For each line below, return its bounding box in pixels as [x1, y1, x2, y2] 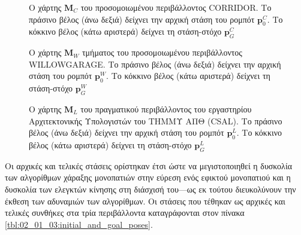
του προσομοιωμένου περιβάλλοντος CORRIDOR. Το [80, 1, 272, 13]
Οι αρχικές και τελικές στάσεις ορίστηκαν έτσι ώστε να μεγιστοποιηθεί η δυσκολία [5, 159, 293, 172]
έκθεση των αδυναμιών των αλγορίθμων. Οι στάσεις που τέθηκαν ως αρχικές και [5, 194, 285, 207]
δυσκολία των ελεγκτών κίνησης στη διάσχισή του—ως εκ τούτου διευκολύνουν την [5, 182, 296, 195]
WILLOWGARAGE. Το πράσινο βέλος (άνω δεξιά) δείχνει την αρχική [29, 57, 281, 70]
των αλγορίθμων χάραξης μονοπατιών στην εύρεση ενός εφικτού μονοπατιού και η [5, 171, 291, 184]
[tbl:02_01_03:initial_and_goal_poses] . [5, 218, 153, 230]
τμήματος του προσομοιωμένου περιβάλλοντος [82, 46, 242, 59]
